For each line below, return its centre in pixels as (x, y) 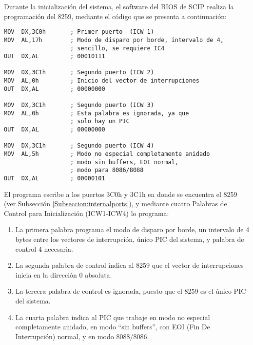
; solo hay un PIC (100, 121)
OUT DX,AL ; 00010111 (55, 56)
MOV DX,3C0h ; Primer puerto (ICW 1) (79, 32)
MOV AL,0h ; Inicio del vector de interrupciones (102, 81)
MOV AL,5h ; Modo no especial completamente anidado (107, 154)
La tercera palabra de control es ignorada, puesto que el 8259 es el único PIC (131, 291)
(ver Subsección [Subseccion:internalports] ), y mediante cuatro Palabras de (116, 204)
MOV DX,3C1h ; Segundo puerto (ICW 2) (79, 73)
